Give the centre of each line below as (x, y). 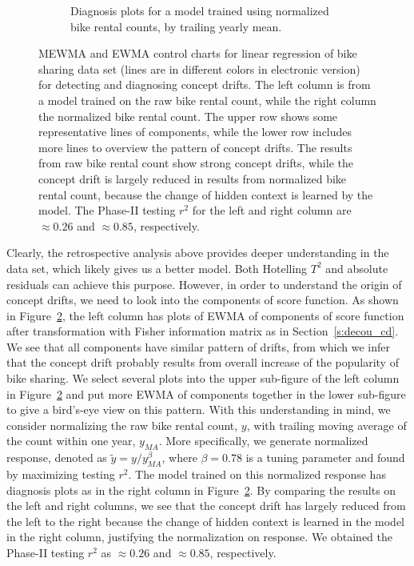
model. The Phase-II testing (107, 210)
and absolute (357, 268)
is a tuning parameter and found (325, 458)
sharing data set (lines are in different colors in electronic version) (199, 68)
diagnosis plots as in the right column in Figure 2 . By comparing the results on (201, 490)
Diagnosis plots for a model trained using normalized (200, 10)
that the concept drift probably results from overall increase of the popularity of (203, 362)
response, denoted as (57, 458)
